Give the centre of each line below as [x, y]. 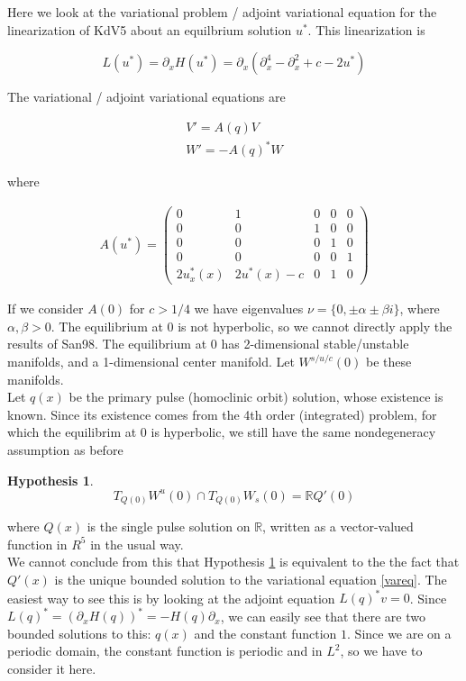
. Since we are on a [399, 633]
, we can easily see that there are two [323, 616]
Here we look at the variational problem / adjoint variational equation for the [222, 12]
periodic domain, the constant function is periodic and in [165, 651]
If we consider [46, 309]
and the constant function [265, 633]
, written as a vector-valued [338, 527]
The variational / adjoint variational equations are [146, 97]
